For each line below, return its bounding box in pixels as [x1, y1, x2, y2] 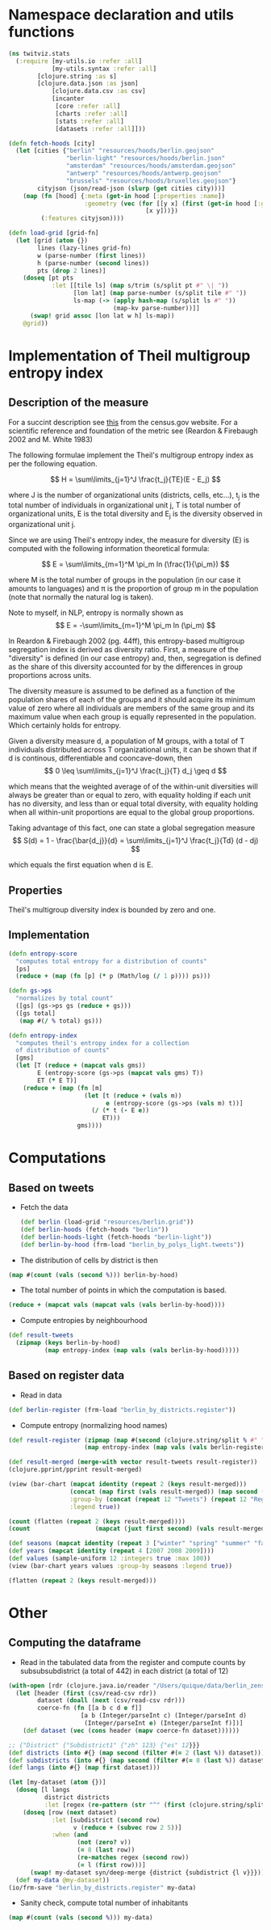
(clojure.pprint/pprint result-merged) [8, 1465, 143, 1474]
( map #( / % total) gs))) [19, 1017, 103, 1025]
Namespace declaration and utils [8, 6, 234, 24]
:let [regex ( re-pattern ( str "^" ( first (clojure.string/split [44, 1801, 265, 1809]
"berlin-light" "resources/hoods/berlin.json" [65, 154, 226, 162]
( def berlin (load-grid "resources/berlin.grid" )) [19, 1218, 194, 1226]
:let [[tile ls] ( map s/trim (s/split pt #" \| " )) [51, 281, 229, 290]
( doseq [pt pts [23, 274, 74, 282]
